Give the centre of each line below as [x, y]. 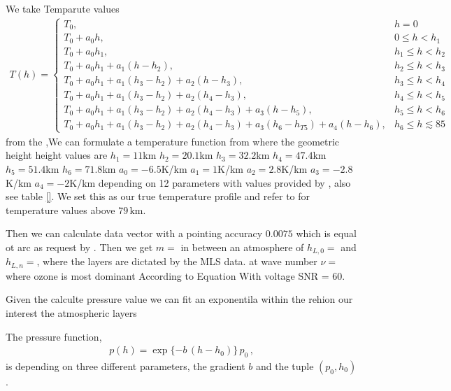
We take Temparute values [63, 8]
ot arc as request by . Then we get [79, 247]
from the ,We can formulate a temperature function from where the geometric [173, 141]
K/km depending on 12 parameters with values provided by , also [210, 182]
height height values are [57, 155]
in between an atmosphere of [242, 247]
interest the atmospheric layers [71, 313]
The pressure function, [54, 336]
